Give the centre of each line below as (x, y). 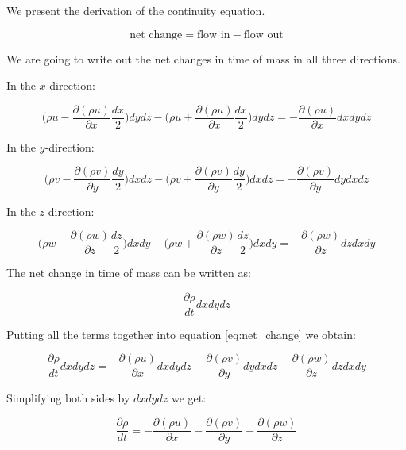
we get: (189, 398)
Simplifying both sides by (68, 398)
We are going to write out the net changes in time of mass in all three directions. (203, 58)
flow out (263, 35)
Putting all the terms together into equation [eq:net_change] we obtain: (181, 334)
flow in (213, 35)
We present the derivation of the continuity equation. (136, 10)
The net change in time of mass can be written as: (129, 273)
